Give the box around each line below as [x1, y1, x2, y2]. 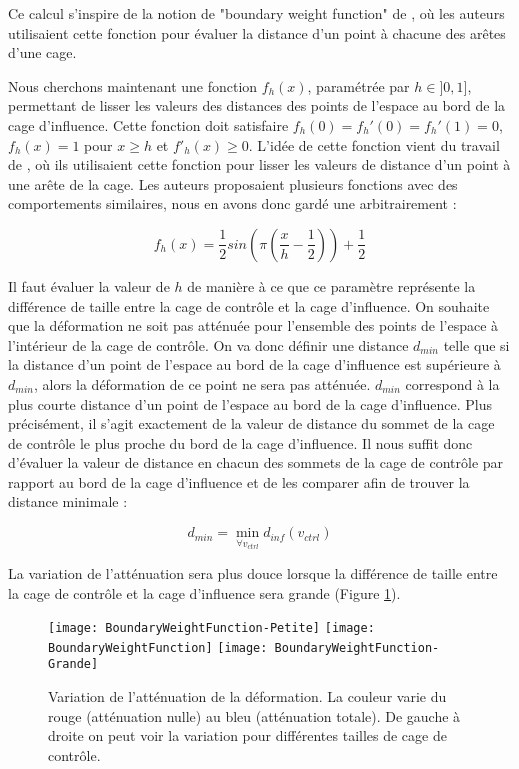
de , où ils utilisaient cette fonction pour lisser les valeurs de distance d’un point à [8, 154, 511, 175]
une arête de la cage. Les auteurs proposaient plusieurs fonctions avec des [8, 173, 458, 194]
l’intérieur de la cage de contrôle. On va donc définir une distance [8, 334, 409, 355]
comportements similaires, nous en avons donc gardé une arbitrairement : [8, 193, 457, 214]
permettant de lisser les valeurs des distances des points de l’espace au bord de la [8, 95, 506, 116]
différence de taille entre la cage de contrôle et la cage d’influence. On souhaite [8, 295, 490, 316]
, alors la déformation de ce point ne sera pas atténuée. [33, 373, 371, 394]
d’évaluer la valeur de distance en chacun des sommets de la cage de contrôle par [8, 452, 504, 473]
